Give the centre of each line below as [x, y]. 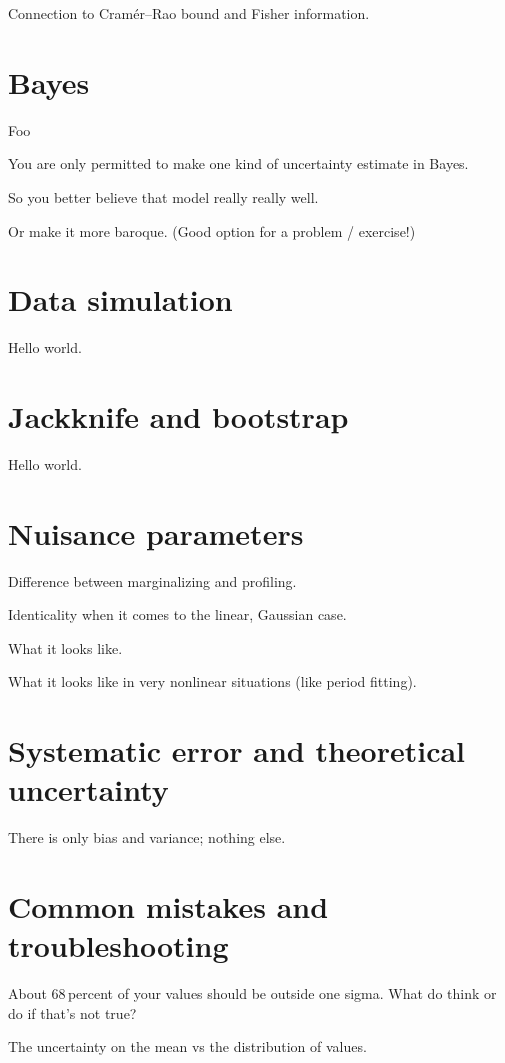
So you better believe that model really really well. [163, 196]
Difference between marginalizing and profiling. [152, 580]
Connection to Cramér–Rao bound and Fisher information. [189, 13]
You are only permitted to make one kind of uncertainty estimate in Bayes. [238, 163]
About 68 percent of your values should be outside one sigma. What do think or [252, 993]
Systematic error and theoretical [237, 750]
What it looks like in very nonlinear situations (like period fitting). [212, 681]
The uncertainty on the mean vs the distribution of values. [187, 1046]
